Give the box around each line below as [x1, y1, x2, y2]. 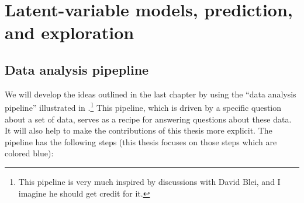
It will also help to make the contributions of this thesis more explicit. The [5, 124, 272, 136]
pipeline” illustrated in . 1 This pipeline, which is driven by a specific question [5, 100, 282, 114]
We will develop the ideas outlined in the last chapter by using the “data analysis [5, 87, 296, 100]
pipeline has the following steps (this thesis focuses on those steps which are [5, 135, 277, 148]
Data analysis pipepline [5, 60, 149, 78]
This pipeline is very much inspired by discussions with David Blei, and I [18, 175, 281, 187]
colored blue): [5, 147, 54, 159]
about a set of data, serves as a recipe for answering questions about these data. [5, 113, 292, 125]
